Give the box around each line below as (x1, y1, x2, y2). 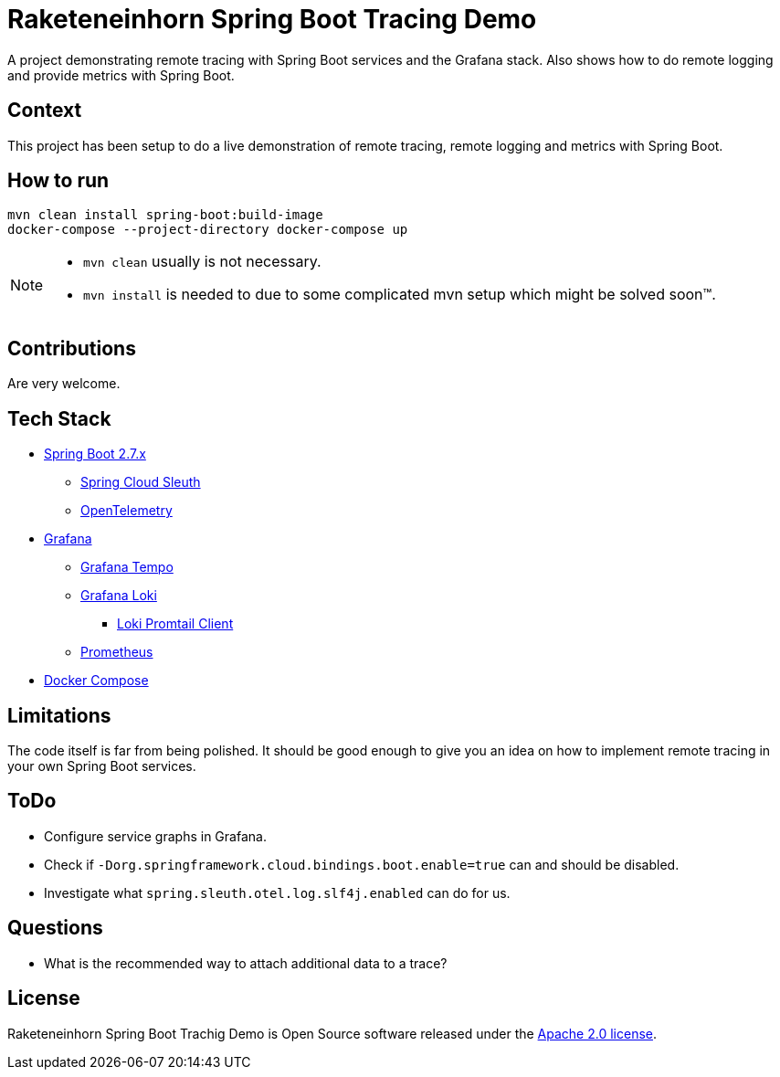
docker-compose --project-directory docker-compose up (7, 222, 408, 238)
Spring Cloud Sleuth (80, 474, 201, 491)
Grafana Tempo (80, 559, 174, 575)
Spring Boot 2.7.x (44, 446, 146, 462)
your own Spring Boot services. (7, 757, 196, 774)
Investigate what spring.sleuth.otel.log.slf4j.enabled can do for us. (44, 884, 511, 901)
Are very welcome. (7, 375, 121, 392)
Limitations (7, 703, 111, 727)
